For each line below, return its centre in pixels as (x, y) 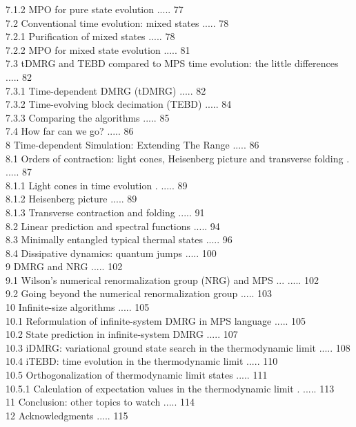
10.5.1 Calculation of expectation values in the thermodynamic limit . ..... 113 (170, 388)
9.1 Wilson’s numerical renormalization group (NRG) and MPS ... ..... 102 (162, 279)
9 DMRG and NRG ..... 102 (64, 266)
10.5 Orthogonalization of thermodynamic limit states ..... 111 (137, 375)
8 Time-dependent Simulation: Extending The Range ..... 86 (132, 144)
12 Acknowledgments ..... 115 (67, 415)
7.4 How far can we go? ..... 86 (70, 131)
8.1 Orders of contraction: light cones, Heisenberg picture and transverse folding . (178, 158)
